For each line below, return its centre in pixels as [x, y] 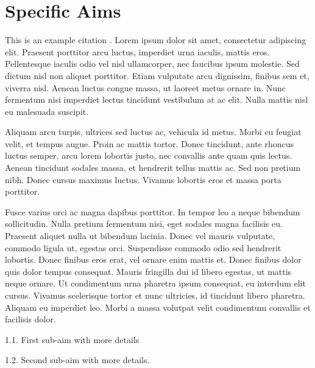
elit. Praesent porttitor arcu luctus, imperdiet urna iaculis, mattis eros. [137, 51]
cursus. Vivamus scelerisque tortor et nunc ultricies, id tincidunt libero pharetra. [155, 295]
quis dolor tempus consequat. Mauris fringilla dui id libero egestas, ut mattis [148, 271]
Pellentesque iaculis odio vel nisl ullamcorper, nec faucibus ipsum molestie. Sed [152, 64]
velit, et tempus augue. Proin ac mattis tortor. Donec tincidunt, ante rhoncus [150, 143]
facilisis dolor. [30, 319]
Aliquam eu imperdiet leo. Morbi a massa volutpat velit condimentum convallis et [158, 307]
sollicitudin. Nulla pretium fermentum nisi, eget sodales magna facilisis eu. [144, 224]
